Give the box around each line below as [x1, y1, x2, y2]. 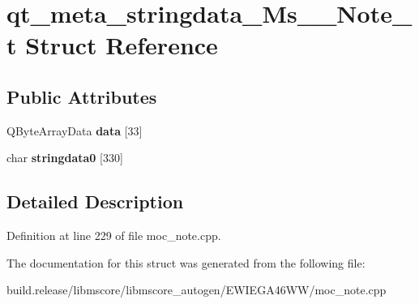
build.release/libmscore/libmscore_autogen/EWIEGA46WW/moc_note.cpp [6, 281, 387, 298]
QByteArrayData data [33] [6, 122, 143, 139]
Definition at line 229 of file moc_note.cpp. [6, 227, 221, 244]
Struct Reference [25, 28, 218, 62]
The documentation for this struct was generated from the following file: [6, 254, 366, 271]
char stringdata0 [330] [6, 149, 123, 166]
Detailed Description [6, 189, 184, 214]
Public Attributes [6, 83, 157, 109]
